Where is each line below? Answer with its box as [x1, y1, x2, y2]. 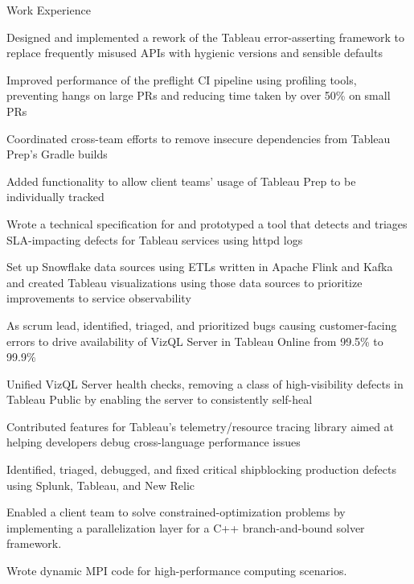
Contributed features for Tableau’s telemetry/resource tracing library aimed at [6, 417, 395, 434]
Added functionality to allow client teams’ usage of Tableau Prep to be [6, 172, 356, 189]
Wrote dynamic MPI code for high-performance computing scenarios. [6, 562, 347, 579]
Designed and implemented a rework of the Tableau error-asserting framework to [6, 28, 404, 45]
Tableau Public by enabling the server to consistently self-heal [6, 391, 313, 408]
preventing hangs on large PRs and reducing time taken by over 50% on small [6, 87, 391, 104]
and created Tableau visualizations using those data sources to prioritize [6, 273, 363, 290]
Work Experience [6, 2, 91, 18]
